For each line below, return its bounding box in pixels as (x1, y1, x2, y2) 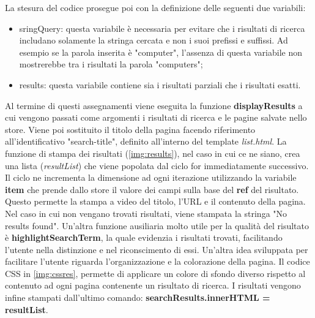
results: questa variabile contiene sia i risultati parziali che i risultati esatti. (19, 78, 301, 91)
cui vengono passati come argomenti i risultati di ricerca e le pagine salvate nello (5, 111, 307, 124)
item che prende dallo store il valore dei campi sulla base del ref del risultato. (5, 183, 299, 195)
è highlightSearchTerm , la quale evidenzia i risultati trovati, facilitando (5, 231, 283, 244)
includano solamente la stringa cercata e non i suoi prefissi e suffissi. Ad (19, 34, 288, 47)
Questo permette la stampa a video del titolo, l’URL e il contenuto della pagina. (5, 195, 306, 208)
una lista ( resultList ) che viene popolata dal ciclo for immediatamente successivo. (5, 159, 309, 172)
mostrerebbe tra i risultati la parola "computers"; (19, 58, 203, 70)
